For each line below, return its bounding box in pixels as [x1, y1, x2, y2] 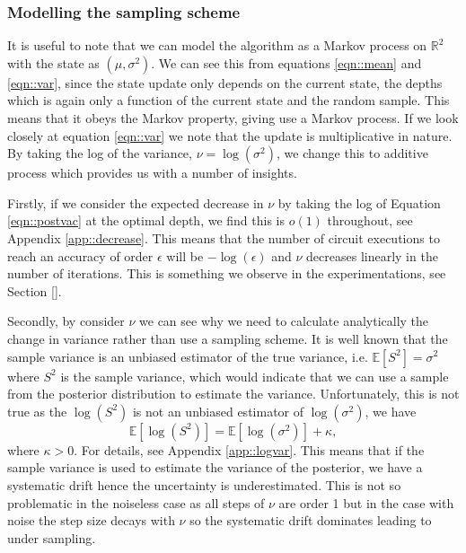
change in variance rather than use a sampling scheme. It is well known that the [7, 329, 448, 347]
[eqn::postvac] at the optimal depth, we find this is [7, 211, 286, 230]
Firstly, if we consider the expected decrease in [7, 193, 264, 212]
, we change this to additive [277, 144, 428, 162]
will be [166, 246, 204, 265]
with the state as [7, 53, 100, 72]
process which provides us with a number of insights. [7, 163, 297, 182]
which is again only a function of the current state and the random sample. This [7, 91, 450, 110]
